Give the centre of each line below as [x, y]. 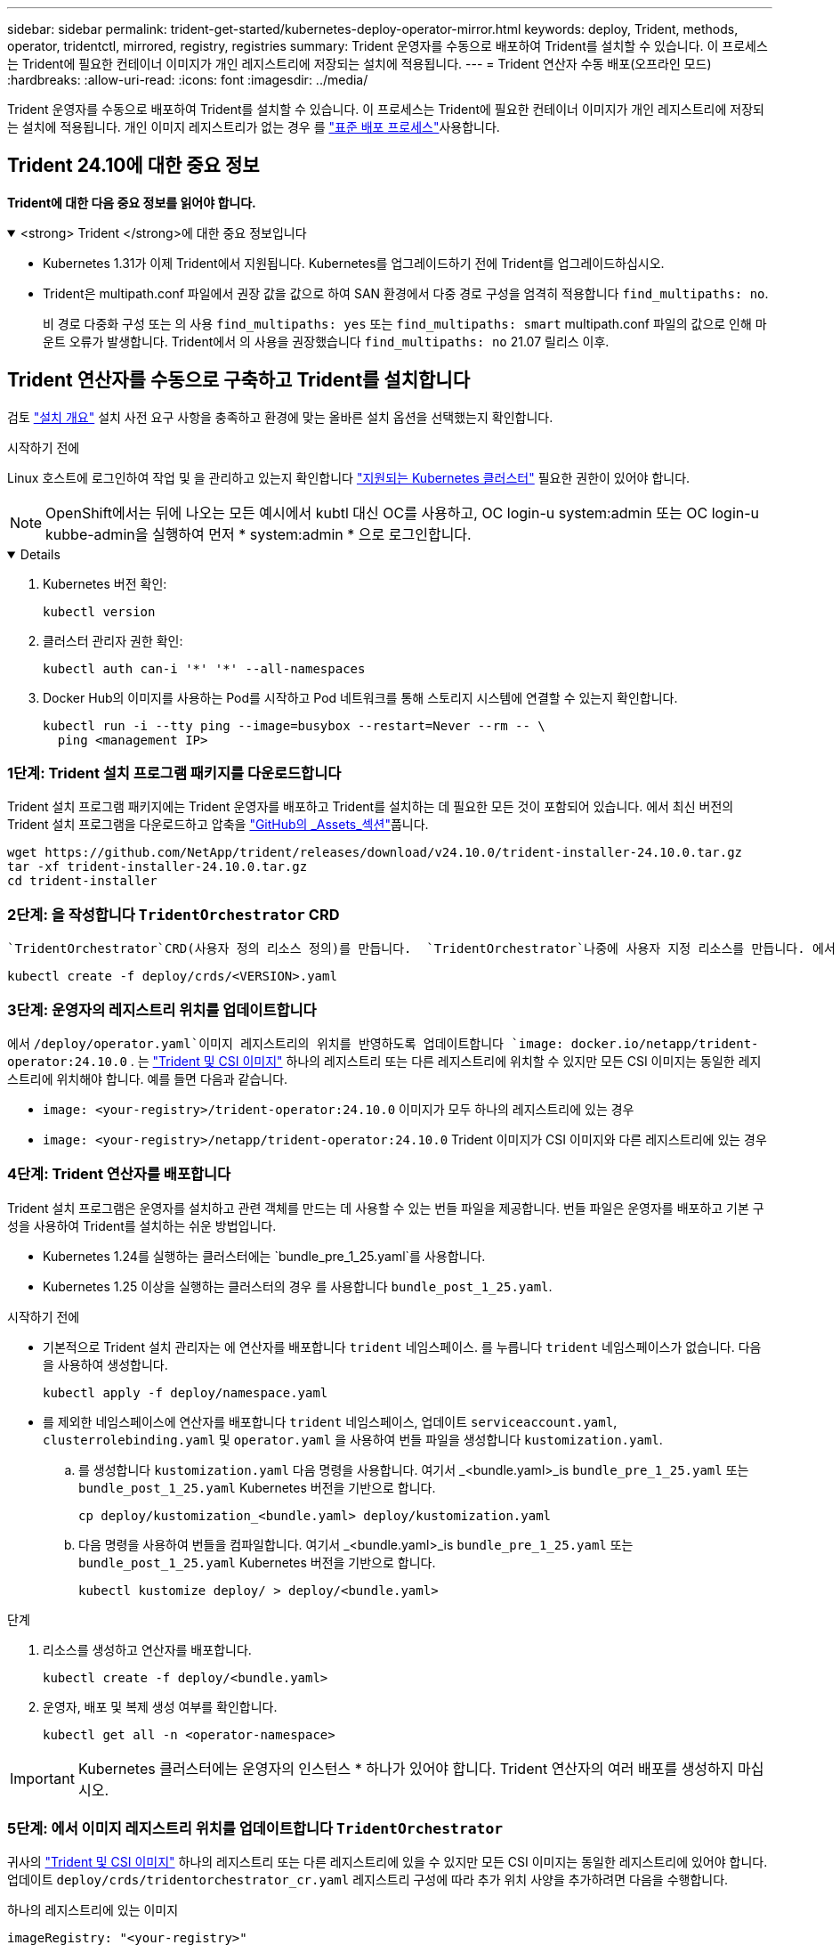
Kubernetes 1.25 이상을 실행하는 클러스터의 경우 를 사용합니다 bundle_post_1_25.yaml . [298, 1286]
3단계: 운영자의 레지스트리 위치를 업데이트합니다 [162, 1009]
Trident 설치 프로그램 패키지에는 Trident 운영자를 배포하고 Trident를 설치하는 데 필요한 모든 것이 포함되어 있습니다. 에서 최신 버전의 [371, 807]
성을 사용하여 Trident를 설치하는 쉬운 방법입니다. [142, 1225]
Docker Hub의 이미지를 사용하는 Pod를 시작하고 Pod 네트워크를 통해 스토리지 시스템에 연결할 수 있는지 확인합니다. [360, 697]
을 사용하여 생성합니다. [105, 1364]
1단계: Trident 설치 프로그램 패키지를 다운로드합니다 [174, 773]
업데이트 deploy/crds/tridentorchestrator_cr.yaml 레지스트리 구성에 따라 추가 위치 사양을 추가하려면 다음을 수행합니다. [368, 1880]
